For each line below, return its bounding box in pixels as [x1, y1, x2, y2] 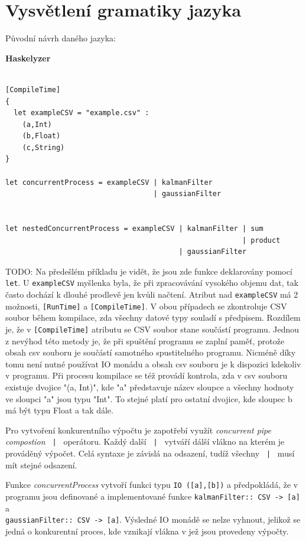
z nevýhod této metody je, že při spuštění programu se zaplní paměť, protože [5, 334, 285, 347]
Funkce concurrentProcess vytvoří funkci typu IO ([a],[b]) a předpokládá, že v [5, 478, 298, 491]
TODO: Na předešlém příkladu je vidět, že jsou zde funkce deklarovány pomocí [5, 265, 292, 277]
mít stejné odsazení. [5, 458, 77, 471]
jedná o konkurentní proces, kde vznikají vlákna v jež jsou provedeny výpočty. [5, 524, 289, 537]
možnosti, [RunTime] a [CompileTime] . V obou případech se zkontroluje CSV [5, 299, 287, 312]
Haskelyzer [5, 51, 51, 64]
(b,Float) [22, 132, 61, 141]
